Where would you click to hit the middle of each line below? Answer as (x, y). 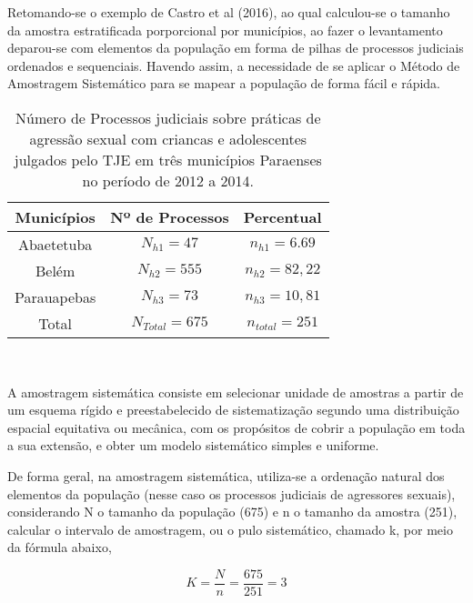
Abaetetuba (55, 244)
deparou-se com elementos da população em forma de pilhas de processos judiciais (236, 48)
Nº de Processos (170, 216)
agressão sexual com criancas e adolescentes (168, 138)
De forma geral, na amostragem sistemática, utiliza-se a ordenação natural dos (226, 475)
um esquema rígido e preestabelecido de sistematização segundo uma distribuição (233, 410)
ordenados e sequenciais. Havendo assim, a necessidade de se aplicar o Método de (234, 65)
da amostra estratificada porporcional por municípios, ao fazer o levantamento (225, 30)
